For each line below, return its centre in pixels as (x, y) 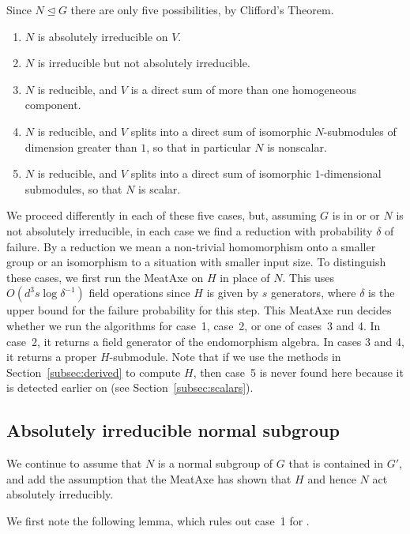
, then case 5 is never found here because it (298, 372)
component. (53, 105)
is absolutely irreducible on (103, 36)
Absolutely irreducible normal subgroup (173, 430)
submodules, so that (73, 188)
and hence (332, 478)
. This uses (308, 277)
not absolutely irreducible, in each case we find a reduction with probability (190, 230)
